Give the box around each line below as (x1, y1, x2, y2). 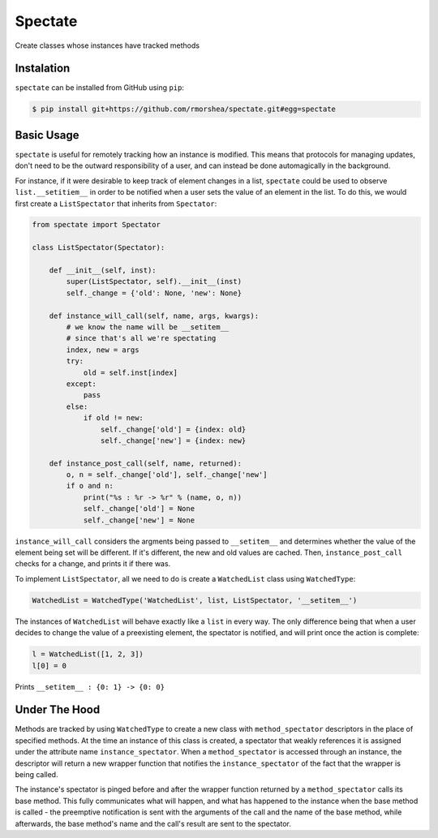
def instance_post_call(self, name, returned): (49, 458, 243, 468)
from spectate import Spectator (32, 220, 161, 230)
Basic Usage (15, 128, 79, 142)
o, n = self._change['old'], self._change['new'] (66, 471, 268, 479)
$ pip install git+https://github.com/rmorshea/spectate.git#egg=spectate (32, 105, 337, 114)
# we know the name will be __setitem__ (66, 323, 230, 332)
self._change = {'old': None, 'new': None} (66, 288, 243, 298)
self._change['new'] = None (83, 515, 195, 525)
